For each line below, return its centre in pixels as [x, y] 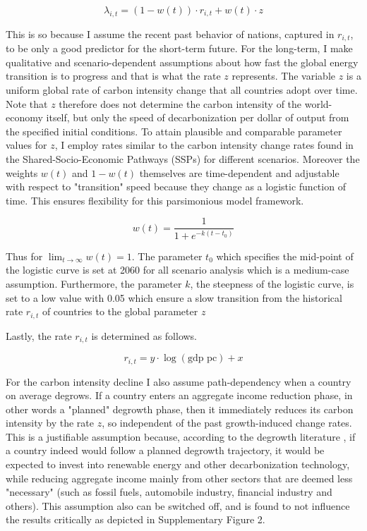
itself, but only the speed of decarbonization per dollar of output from [198, 117]
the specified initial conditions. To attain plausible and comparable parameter [174, 131]
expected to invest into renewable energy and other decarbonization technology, [178, 464]
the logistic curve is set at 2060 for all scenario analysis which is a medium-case [178, 270]
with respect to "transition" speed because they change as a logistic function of [176, 187]
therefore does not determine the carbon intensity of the [180, 103]
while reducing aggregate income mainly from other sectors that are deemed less [179, 478]
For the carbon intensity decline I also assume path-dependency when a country [179, 381]
